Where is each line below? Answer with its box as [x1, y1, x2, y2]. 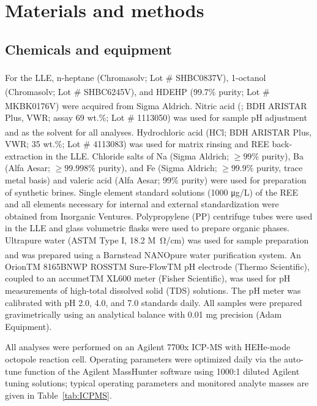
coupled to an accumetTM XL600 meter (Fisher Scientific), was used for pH [5, 272, 291, 285]
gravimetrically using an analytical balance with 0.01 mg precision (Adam [5, 308, 282, 321]
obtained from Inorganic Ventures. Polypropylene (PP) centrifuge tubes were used [5, 209, 313, 222]
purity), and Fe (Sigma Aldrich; [98, 161, 217, 174]
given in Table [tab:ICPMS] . [5, 388, 112, 401]
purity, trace [256, 161, 303, 174]
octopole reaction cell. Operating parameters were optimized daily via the [5, 352, 282, 365]
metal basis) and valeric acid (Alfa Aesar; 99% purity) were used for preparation [5, 173, 307, 186]
